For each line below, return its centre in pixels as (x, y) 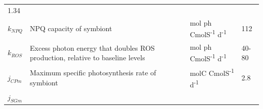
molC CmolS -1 (212, 72)
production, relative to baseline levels (87, 58)
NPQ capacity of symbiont (71, 28)
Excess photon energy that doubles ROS (92, 47)
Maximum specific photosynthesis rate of (93, 73)
